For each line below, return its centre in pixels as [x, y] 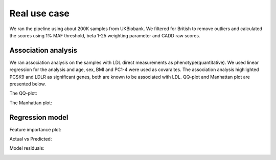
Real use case [40, 13]
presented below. [28, 84]
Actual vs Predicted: [31, 139]
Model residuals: [27, 148]
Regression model [39, 117]
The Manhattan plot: [31, 103]
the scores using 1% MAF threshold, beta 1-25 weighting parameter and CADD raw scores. [105, 35]
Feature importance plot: [35, 129]
